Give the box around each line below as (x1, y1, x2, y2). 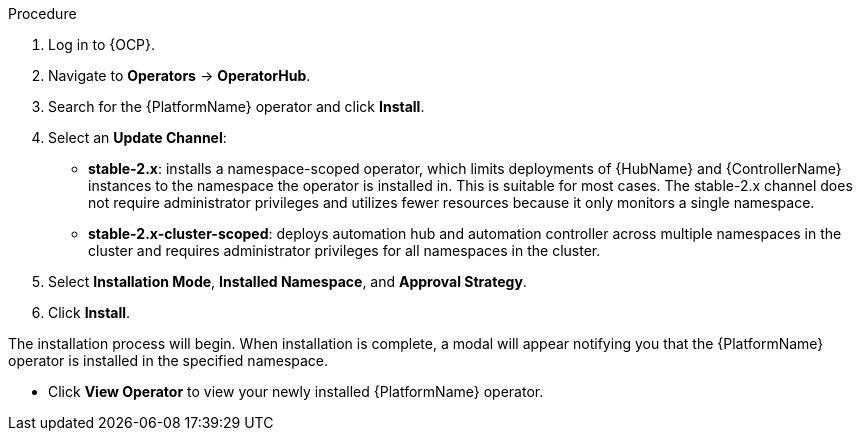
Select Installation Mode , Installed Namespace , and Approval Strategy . (48, 273, 527, 290)
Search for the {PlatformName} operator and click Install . (48, 98, 425, 115)
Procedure (8, 5, 77, 22)
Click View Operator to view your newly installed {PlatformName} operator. (48, 383, 544, 400)
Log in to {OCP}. (48, 36, 156, 53)
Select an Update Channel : (48, 129, 227, 146)
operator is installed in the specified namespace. (8, 352, 329, 369)
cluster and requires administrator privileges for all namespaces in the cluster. (88, 242, 601, 259)
